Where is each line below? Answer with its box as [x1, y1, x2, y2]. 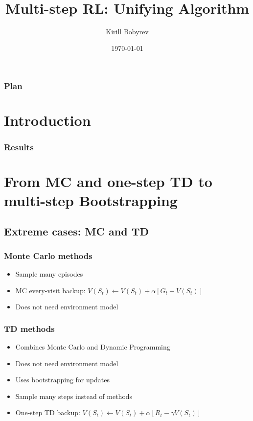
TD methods [4, 322, 55, 334]
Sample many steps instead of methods [15, 391, 133, 401]
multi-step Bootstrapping [4, 190, 178, 210]
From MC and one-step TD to [4, 171, 212, 191]
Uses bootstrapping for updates [15, 374, 110, 385]
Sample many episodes [15, 269, 83, 279]
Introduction [4, 110, 91, 130]
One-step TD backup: [15, 407, 80, 418]
